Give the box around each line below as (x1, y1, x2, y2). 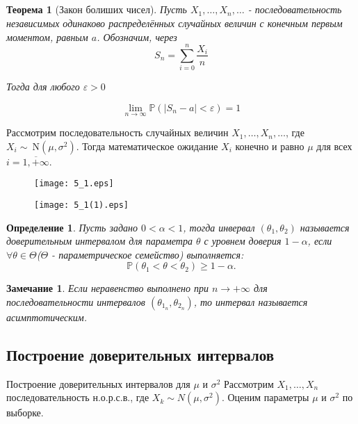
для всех (316, 138, 352, 153)
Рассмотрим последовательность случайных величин (6, 125, 229, 140)
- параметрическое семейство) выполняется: (51, 247, 244, 261)
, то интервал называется (193, 294, 308, 309)
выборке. (6, 405, 44, 420)
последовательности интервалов (6, 294, 145, 309)
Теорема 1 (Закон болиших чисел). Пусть (6, 2, 187, 17)
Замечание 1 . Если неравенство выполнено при (6, 281, 209, 295)
